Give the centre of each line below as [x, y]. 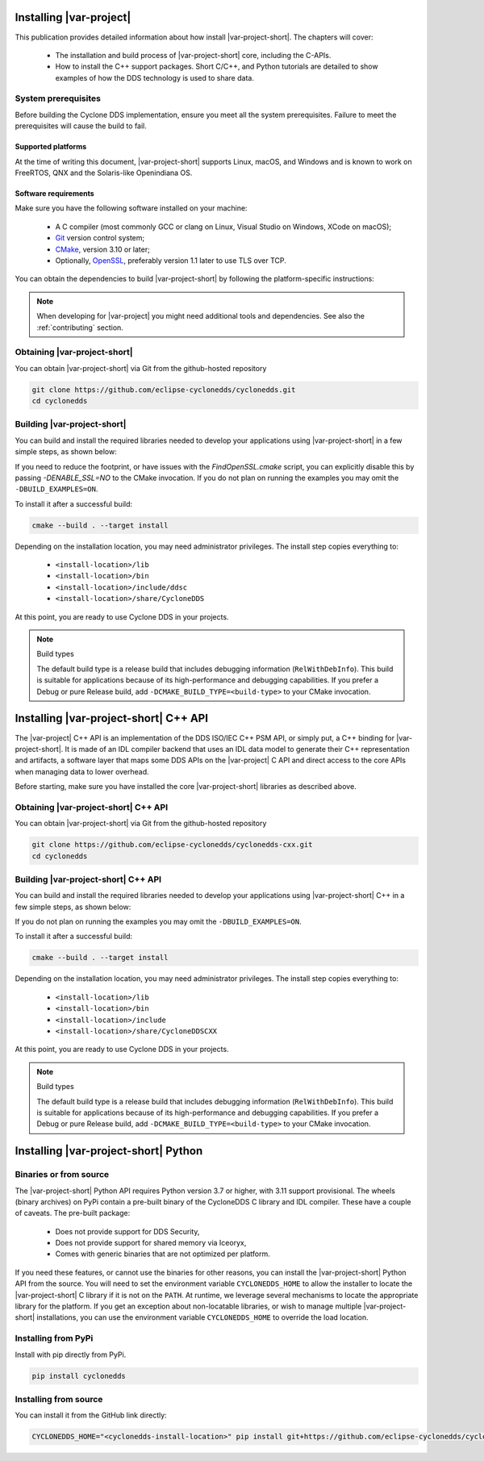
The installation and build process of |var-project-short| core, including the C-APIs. [193, 55]
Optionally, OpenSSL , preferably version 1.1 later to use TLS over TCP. [171, 260]
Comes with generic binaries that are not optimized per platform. [163, 1254]
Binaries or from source [62, 1175]
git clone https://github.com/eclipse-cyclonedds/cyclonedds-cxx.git [172, 845]
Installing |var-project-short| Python [109, 1151]
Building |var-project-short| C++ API [88, 879]
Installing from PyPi [54, 1338]
